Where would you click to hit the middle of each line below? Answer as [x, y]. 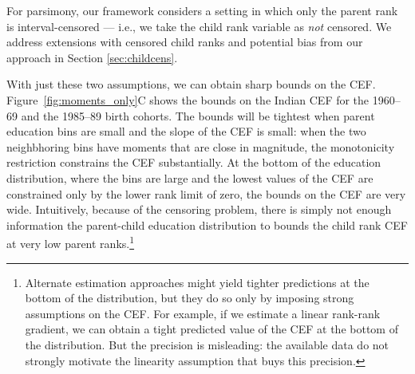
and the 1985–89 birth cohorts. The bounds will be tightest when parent [198, 115]
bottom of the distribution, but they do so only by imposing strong [190, 298]
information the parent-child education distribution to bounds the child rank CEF [207, 224]
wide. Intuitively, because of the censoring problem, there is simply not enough [199, 209]
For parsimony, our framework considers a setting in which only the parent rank [202, 10]
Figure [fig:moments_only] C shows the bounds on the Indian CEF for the [188, 99]
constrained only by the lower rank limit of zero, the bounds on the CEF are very [206, 193]
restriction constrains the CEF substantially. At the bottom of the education [194, 162]
